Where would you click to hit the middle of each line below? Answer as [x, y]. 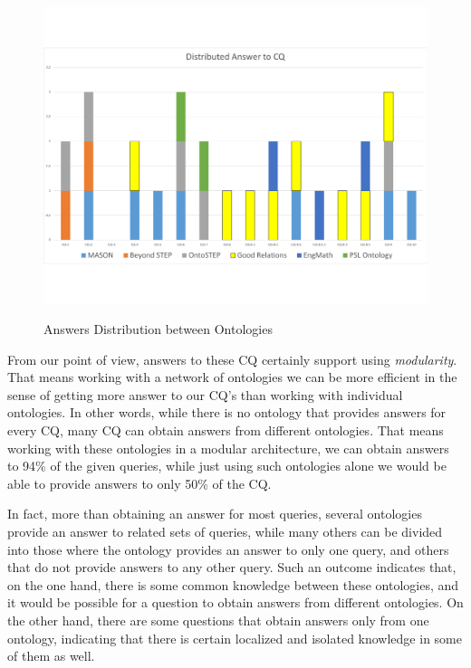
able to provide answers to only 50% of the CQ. [139, 483]
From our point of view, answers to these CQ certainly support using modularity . [232, 359]
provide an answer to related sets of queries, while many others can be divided [225, 532]
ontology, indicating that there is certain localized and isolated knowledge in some [235, 638]
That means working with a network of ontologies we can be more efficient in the [232, 377]
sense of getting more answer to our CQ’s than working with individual [205, 394]
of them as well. [51, 656]
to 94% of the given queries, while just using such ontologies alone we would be [227, 466]
